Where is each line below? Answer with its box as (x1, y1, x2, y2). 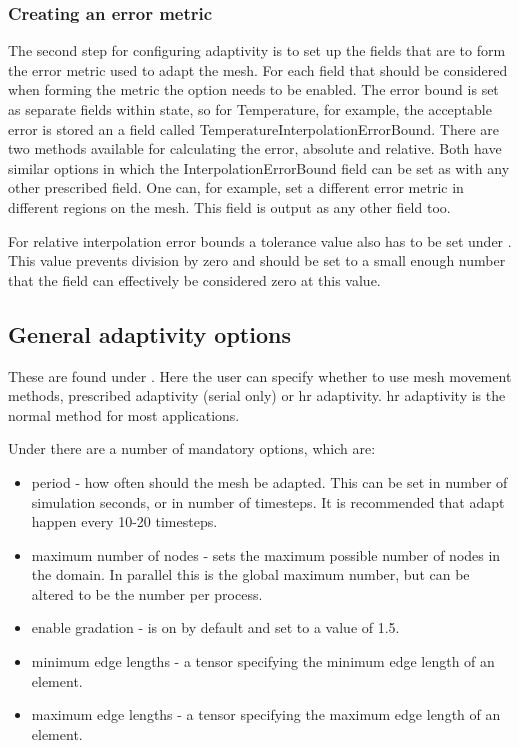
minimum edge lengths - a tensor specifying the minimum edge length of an (31, 651, 495, 672)
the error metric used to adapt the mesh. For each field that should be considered (8, 59, 508, 80)
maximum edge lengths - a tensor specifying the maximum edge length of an (31, 704, 501, 725)
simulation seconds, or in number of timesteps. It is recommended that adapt (31, 491, 505, 512)
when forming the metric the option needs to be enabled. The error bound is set (8, 79, 499, 100)
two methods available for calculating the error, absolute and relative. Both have (8, 138, 502, 159)
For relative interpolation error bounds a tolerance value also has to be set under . (8, 230, 512, 251)
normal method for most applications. (8, 404, 240, 425)
